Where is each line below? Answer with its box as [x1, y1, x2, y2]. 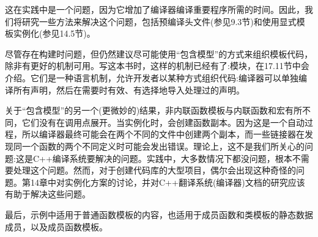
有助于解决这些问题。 [5, 188, 91, 200]
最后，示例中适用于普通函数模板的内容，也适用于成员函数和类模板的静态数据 [5, 208, 313, 221]
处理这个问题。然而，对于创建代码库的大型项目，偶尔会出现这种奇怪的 [13, 164, 296, 177]
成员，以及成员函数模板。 [5, 220, 108, 233]
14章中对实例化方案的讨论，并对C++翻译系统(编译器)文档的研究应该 [30, 175, 305, 188]
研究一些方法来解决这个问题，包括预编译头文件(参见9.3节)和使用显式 [21, 15, 297, 27]
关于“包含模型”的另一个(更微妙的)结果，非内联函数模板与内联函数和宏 [5, 104, 286, 117]
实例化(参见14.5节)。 [13, 27, 95, 40]
